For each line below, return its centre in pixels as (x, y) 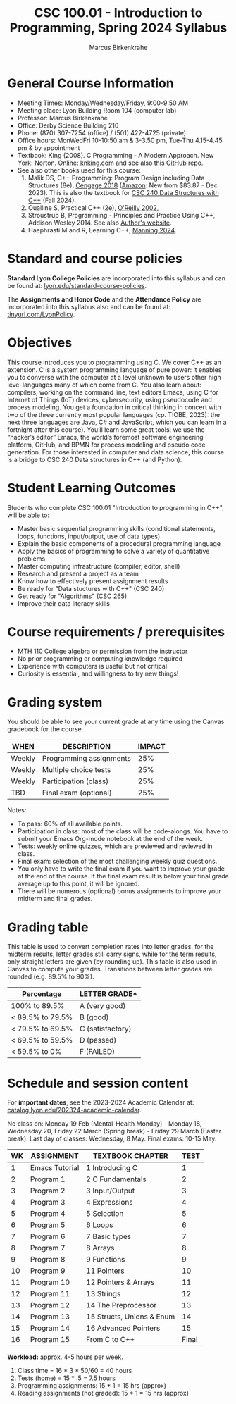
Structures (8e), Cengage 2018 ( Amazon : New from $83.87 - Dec (123, 185)
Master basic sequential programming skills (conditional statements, (117, 528)
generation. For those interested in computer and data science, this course (116, 452)
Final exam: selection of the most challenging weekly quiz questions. (117, 862)
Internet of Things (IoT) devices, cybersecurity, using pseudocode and (110, 399)
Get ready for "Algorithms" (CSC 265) (72, 596)
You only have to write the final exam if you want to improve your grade (121, 869)
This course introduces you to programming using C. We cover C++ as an (114, 362)
